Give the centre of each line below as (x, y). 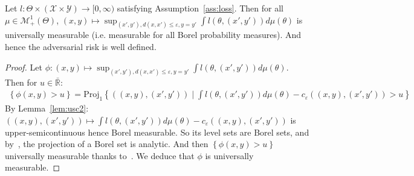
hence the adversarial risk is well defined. (81, 47)
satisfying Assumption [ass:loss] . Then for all (200, 8)
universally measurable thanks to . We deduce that (100, 155)
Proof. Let (24, 67)
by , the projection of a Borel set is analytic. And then (107, 144)
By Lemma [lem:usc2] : (47, 108)
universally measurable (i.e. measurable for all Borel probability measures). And (153, 35)
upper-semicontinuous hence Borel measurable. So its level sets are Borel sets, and (157, 132)
